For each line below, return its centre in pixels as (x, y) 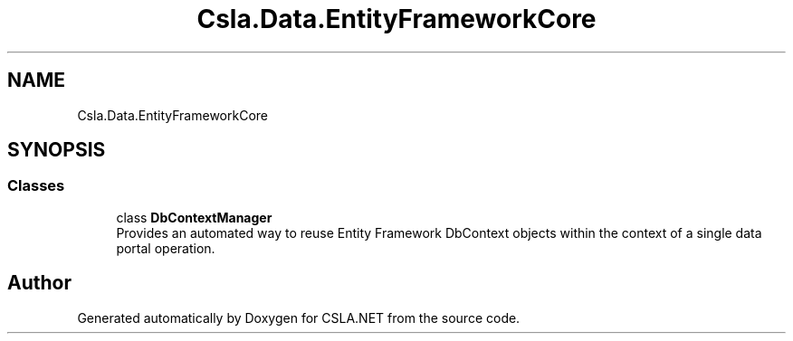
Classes (36, 186)
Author (39, 283)
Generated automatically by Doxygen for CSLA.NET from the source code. (299, 317)
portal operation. (166, 248)
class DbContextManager (194, 217)
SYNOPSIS (57, 150)
